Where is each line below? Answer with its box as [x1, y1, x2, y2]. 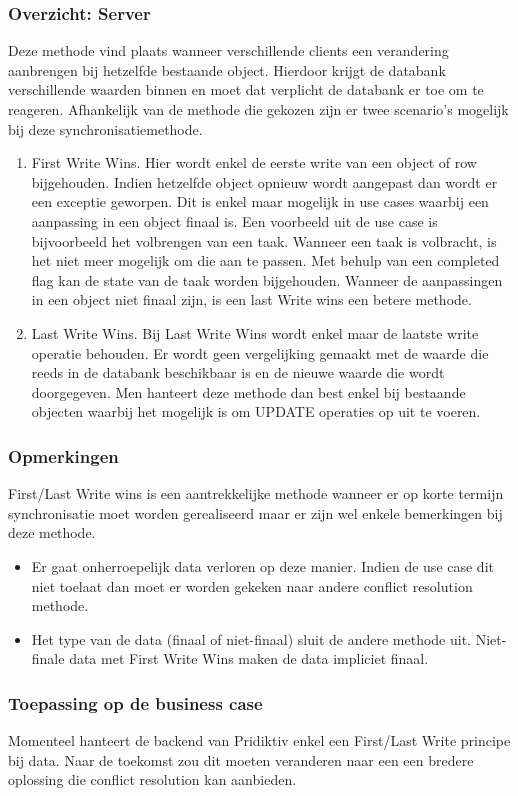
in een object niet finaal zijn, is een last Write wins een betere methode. [31, 289, 472, 310]
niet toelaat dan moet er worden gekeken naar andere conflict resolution [31, 575, 473, 596]
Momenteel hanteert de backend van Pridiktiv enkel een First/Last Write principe [8, 730, 511, 751]
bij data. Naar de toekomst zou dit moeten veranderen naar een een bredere [8, 749, 474, 770]
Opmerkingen [8, 443, 119, 468]
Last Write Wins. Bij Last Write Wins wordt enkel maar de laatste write [31, 322, 479, 343]
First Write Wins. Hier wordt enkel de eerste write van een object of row [31, 152, 477, 173]
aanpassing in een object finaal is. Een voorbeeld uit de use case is [31, 210, 438, 231]
